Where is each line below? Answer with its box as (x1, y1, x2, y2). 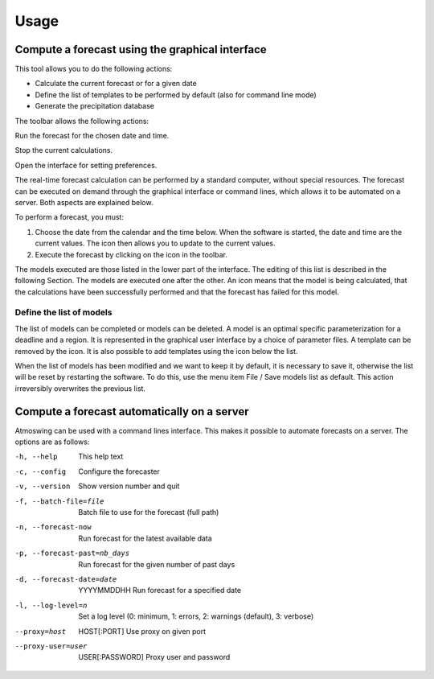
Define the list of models (14, 307, 113, 318)
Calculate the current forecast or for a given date (35, 79, 197, 88)
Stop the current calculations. (14, 146, 113, 155)
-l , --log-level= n (14, 600, 88, 610)
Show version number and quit (78, 481, 180, 491)
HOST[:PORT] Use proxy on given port (78, 626, 207, 636)
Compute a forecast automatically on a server (14, 405, 249, 418)
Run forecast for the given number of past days (78, 559, 235, 569)
